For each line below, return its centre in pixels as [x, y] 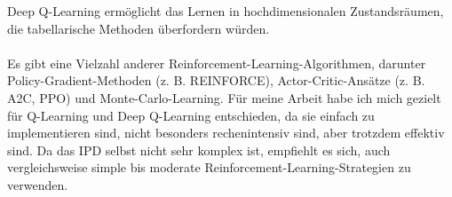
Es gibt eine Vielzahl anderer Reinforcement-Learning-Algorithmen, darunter [217, 63]
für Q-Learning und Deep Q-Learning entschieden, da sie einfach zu [191, 115]
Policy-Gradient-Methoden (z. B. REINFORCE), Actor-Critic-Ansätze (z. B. [216, 80]
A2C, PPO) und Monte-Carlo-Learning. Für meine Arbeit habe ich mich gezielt [224, 97]
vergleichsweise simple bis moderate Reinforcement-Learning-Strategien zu [209, 167]
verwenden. [38, 184]
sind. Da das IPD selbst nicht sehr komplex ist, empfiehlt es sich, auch [199, 150]
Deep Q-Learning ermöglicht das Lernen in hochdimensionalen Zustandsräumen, [226, 11]
